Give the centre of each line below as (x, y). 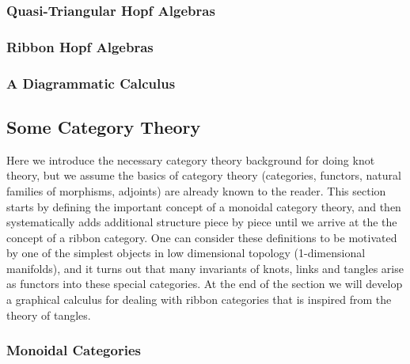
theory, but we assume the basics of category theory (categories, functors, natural (204, 175)
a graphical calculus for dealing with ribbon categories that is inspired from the (199, 300)
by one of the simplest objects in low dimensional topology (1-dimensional (186, 253)
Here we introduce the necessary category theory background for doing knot (191, 159)
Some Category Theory (104, 126)
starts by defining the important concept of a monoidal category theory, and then (204, 206)
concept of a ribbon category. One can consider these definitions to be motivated (202, 237)
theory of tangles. (49, 315)
